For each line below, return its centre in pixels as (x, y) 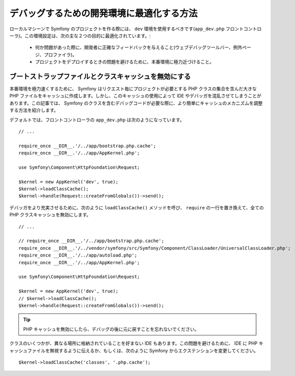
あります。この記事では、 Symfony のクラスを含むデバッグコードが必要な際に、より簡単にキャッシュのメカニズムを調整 (136, 103)
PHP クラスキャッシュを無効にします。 (50, 215)
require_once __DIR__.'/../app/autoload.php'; (78, 255)
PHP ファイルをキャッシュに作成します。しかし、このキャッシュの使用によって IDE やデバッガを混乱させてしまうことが (135, 96)
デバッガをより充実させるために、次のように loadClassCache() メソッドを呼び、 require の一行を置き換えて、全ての (137, 207)
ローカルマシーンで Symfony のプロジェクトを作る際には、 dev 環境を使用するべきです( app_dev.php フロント (127, 29)
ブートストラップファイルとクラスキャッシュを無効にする (100, 76)
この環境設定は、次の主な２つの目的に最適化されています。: (88, 35)
